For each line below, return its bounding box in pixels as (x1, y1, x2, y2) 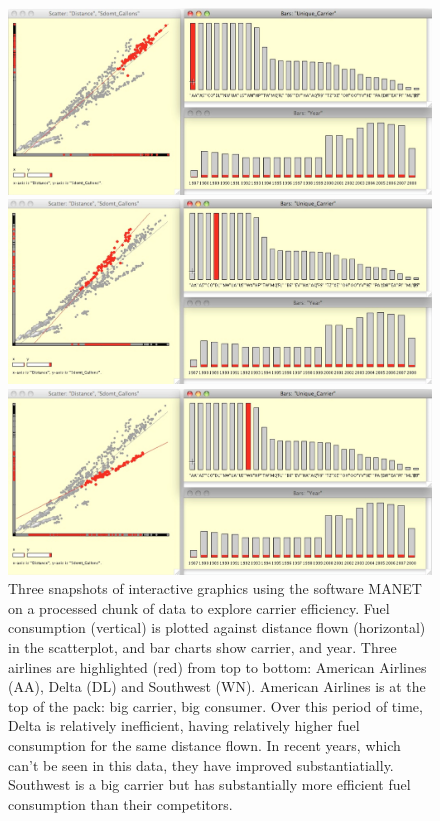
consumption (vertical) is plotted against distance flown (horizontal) (8, 617, 426, 638)
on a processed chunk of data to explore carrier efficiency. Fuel (8, 597, 390, 618)
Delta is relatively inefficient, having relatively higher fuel (8, 715, 360, 736)
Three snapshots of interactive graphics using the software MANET (8, 578, 422, 599)
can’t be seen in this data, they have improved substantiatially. (8, 754, 394, 775)
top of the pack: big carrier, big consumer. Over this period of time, (8, 695, 423, 716)
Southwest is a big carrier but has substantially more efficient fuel (8, 774, 411, 795)
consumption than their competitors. (8, 793, 233, 814)
